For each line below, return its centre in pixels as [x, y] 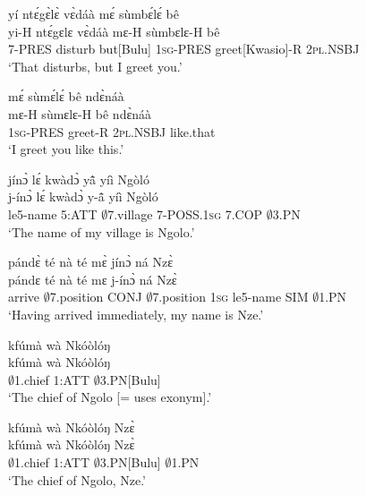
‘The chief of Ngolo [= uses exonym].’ [110, 397]
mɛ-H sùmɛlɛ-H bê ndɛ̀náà [80, 113]
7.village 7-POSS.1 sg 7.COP [185, 213]
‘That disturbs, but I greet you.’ [95, 66]
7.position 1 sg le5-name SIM [230, 297]
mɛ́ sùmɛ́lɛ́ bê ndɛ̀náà [66, 96]
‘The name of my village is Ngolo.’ [102, 231]
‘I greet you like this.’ [66, 149]
